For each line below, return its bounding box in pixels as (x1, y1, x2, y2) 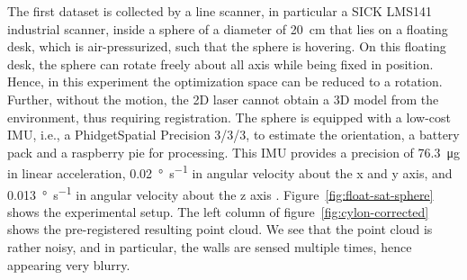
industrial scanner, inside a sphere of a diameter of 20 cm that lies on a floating (7, 19, 448, 38)
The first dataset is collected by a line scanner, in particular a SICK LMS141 (7, 2, 432, 20)
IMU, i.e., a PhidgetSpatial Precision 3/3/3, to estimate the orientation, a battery (7, 125, 460, 144)
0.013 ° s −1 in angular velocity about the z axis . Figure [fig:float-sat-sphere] (7, 182, 434, 203)
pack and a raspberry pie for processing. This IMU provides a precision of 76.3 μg (7, 142, 460, 161)
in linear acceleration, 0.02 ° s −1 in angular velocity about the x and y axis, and (7, 161, 453, 182)
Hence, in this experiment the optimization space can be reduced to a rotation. (7, 72, 443, 91)
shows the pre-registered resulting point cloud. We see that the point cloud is (7, 220, 433, 239)
